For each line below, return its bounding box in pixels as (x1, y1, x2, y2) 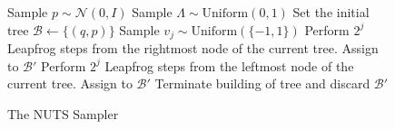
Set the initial (292, 3, 370, 21)
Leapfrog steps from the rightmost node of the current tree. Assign (7, 39, 379, 58)
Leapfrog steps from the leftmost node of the (104, 56, 354, 75)
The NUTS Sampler (7, 104, 119, 123)
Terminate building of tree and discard (154, 74, 370, 93)
